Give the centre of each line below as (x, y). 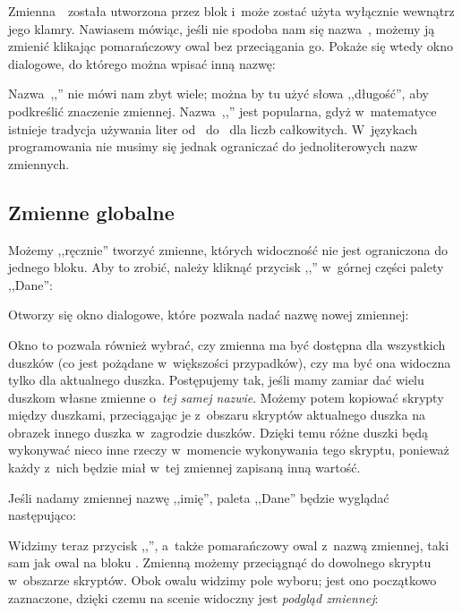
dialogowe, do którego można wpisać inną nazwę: (142, 63)
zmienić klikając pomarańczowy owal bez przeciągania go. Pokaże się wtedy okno (231, 46)
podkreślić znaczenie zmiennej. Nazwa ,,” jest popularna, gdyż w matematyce (222, 111)
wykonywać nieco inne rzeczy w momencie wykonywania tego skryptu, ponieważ (229, 450)
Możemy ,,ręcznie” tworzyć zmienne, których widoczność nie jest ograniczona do (228, 249)
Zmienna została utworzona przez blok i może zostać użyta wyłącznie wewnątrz (231, 11)
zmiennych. (39, 163)
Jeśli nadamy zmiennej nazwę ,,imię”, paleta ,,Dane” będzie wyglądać (199, 497)
